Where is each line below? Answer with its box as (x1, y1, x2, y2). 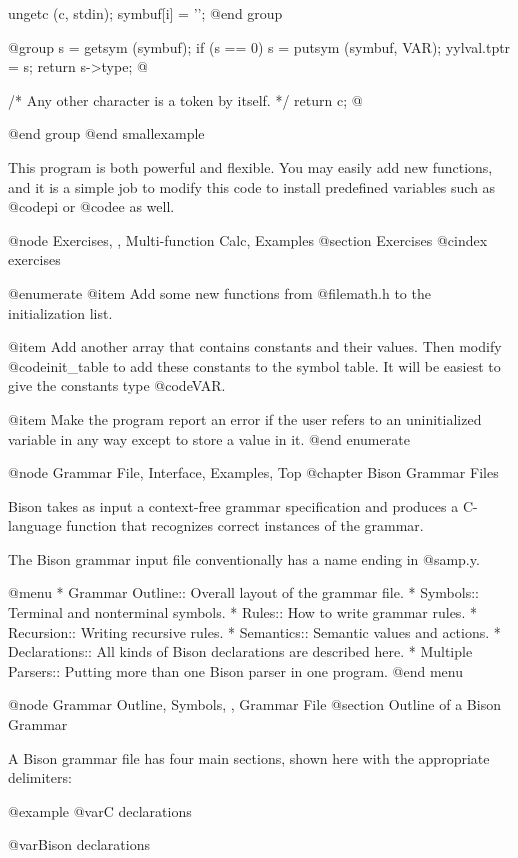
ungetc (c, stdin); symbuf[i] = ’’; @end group (8, 3, 283, 23)
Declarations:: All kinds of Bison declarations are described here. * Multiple (8, 641, 473, 662)
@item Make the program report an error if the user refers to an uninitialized (8, 408, 482, 429)
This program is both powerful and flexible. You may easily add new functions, (8, 156, 493, 177)
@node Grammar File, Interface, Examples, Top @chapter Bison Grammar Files (8, 462, 499, 483)
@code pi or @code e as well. (8, 196, 175, 217)
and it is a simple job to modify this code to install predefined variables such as (8, 176, 496, 197)
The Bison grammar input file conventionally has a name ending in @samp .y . (8, 548, 480, 569)
